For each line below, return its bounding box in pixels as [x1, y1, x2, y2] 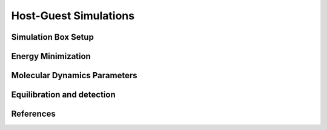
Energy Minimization [11, 51, 91, 61]
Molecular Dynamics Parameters [11, 70, 137, 81]
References [11, 109, 56, 119]
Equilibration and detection [11, 90, 116, 100]
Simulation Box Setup [11, 32, 94, 42]
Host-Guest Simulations [11, 9, 135, 22]
